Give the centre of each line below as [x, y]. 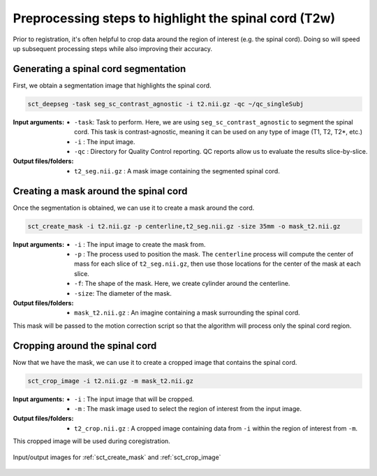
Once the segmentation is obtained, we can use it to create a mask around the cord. [134, 208]
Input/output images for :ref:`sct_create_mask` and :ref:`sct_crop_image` [117, 457]
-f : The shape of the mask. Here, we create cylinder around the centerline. [182, 284]
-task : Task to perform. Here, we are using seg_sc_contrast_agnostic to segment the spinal [214, 122]
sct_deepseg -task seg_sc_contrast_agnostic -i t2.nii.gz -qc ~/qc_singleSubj [165, 104]
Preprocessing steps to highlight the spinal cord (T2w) [174, 18]
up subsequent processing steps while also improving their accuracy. [113, 48]
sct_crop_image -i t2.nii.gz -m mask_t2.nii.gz [110, 381]
